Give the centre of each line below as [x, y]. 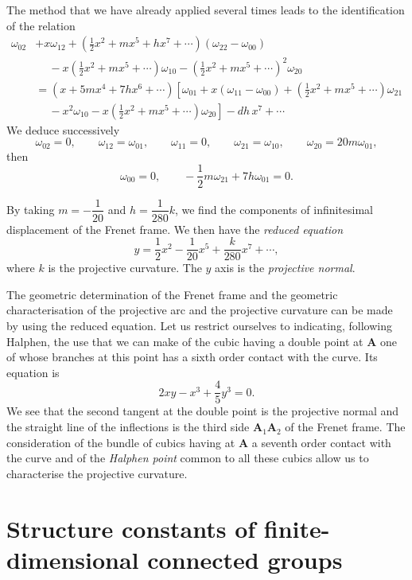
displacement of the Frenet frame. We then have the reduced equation [175, 229]
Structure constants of [131, 528]
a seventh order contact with [321, 442]
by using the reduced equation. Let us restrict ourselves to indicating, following [199, 326]
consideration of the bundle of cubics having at [121, 442]
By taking [31, 209]
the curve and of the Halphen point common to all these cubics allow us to [188, 458]
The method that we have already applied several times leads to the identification [206, 10]
